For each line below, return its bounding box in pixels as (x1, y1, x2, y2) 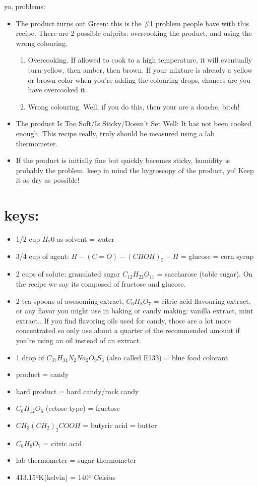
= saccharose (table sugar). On (157, 268, 253, 279)
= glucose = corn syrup (180, 250, 254, 261)
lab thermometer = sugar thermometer (16, 455, 137, 465)
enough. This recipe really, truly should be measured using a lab (16, 128, 215, 138)
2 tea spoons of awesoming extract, (16, 295, 124, 306)
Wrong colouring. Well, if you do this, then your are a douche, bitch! (28, 101, 240, 112)
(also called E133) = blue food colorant (106, 352, 228, 362)
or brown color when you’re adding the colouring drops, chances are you (28, 74, 251, 85)
